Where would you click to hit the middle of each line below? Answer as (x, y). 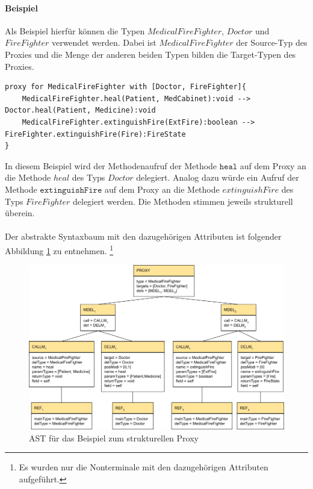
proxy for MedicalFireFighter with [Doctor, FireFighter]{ (126, 87)
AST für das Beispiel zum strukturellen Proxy (114, 438)
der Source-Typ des (272, 42)
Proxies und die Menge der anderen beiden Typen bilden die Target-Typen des (150, 54)
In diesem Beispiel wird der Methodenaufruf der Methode (111, 165)
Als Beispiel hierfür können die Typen (75, 30)
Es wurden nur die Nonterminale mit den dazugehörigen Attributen (144, 467)
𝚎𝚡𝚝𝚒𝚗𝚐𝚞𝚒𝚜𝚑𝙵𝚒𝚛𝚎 (71, 190)
